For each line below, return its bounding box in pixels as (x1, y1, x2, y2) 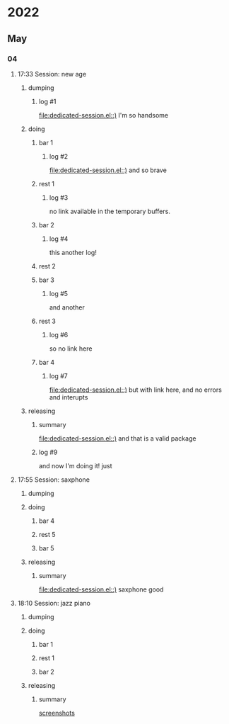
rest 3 (38, 317, 57, 325)
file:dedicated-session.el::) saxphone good (38, 585, 164, 594)
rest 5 (38, 530, 56, 538)
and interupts (49, 392, 88, 401)
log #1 (38, 97, 57, 106)
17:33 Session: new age (17, 69, 87, 78)
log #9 (38, 448, 58, 456)
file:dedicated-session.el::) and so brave (49, 166, 168, 174)
